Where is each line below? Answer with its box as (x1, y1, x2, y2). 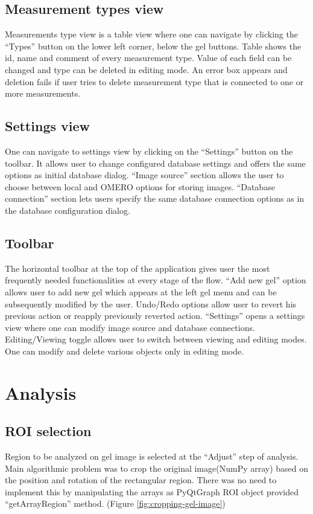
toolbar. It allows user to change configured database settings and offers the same (5, 156, 306, 169)
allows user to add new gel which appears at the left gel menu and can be (5, 285, 277, 298)
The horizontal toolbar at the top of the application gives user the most (5, 262, 270, 274)
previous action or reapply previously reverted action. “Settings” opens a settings (5, 309, 305, 322)
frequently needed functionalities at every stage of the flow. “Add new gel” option (5, 274, 306, 286)
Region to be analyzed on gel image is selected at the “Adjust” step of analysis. (5, 450, 299, 463)
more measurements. (5, 87, 81, 100)
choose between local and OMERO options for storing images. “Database (5, 180, 275, 193)
